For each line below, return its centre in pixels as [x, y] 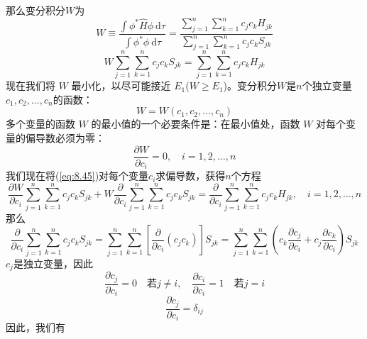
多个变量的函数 [40, 124]
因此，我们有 [35, 327]
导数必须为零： [70, 137]
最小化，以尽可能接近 [121, 85]
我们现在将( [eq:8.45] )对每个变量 [77, 176]
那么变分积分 [35, 10]
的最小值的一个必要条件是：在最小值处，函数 [196, 124]
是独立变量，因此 [53, 263]
